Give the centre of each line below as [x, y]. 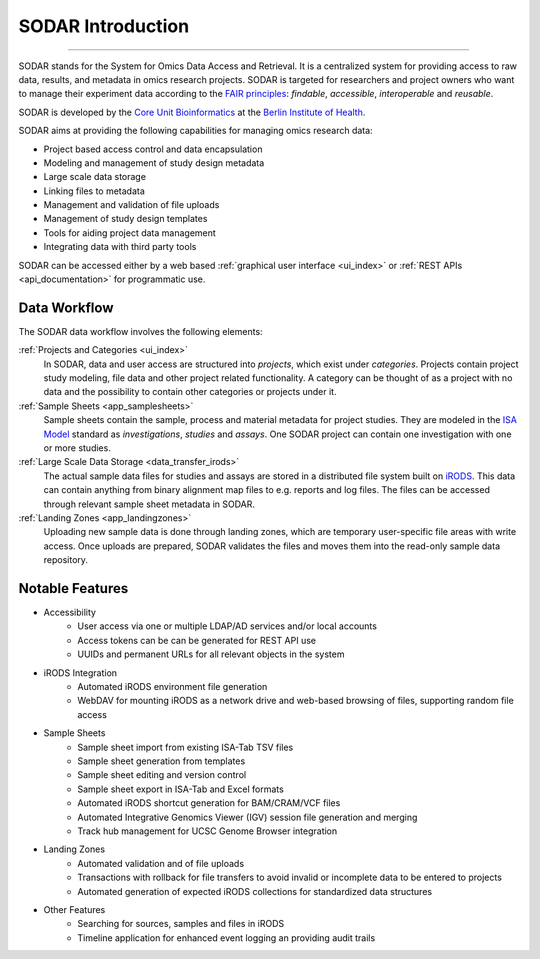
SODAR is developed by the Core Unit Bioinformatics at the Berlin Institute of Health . [192, 112]
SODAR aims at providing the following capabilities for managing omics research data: [196, 131]
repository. [66, 560]
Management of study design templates [125, 219]
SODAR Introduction [104, 26]
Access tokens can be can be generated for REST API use [197, 640]
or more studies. [77, 448]
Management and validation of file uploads [131, 205]
